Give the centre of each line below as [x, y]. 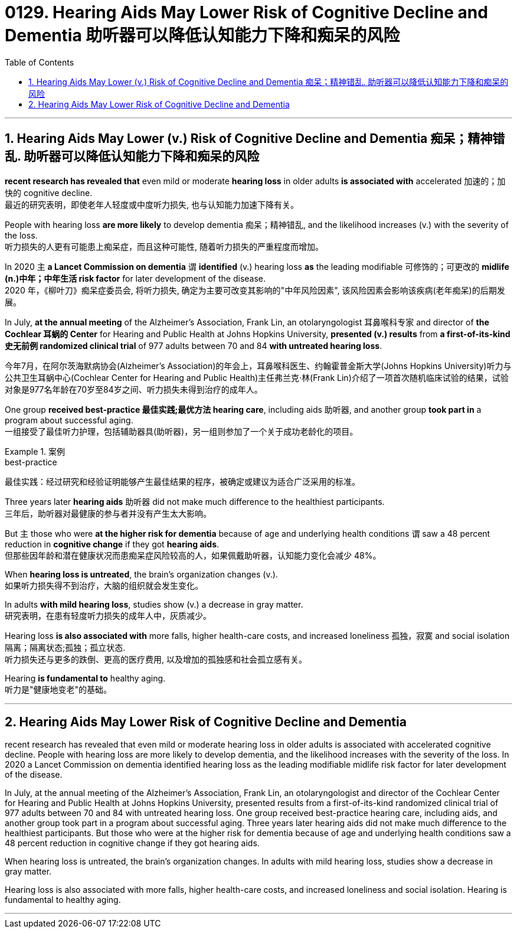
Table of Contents [40, 62]
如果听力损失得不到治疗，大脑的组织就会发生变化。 [104, 585]
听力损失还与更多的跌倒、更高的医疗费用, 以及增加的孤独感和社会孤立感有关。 [156, 659]
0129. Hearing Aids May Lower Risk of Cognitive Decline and [246, 12]
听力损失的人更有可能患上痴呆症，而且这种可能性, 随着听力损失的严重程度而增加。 [164, 246]
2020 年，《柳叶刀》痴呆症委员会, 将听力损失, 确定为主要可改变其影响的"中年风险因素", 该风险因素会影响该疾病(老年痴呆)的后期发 [255, 290]
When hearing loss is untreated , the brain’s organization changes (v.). [141, 574]
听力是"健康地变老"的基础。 [58, 689]
